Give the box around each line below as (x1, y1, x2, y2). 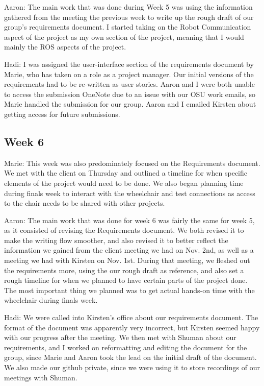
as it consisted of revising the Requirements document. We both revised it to (4, 225, 244, 235)
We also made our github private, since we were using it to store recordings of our (4, 362, 260, 373)
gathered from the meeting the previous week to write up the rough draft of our (4, 11, 254, 22)
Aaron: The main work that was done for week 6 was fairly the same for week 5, (4, 214, 255, 225)
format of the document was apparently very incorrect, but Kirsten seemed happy (4, 322, 260, 332)
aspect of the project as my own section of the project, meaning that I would (4, 31, 244, 42)
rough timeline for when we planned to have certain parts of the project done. (4, 275, 248, 285)
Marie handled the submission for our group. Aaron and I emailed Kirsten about (4, 99, 256, 109)
